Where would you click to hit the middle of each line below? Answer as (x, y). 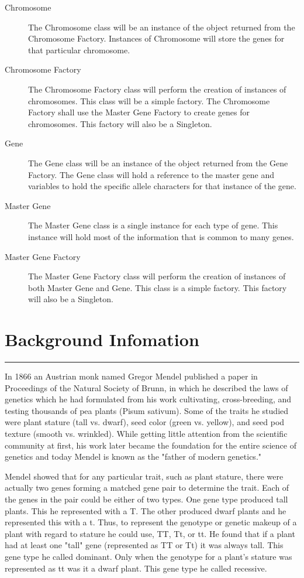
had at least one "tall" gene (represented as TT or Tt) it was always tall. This (144, 545)
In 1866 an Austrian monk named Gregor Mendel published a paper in (131, 376)
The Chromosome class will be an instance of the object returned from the (162, 27)
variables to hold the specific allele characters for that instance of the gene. (162, 186)
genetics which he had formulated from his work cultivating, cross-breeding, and (148, 399)
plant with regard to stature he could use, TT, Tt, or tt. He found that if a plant (150, 533)
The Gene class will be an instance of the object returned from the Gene (158, 163)
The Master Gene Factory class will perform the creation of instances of (157, 276)
